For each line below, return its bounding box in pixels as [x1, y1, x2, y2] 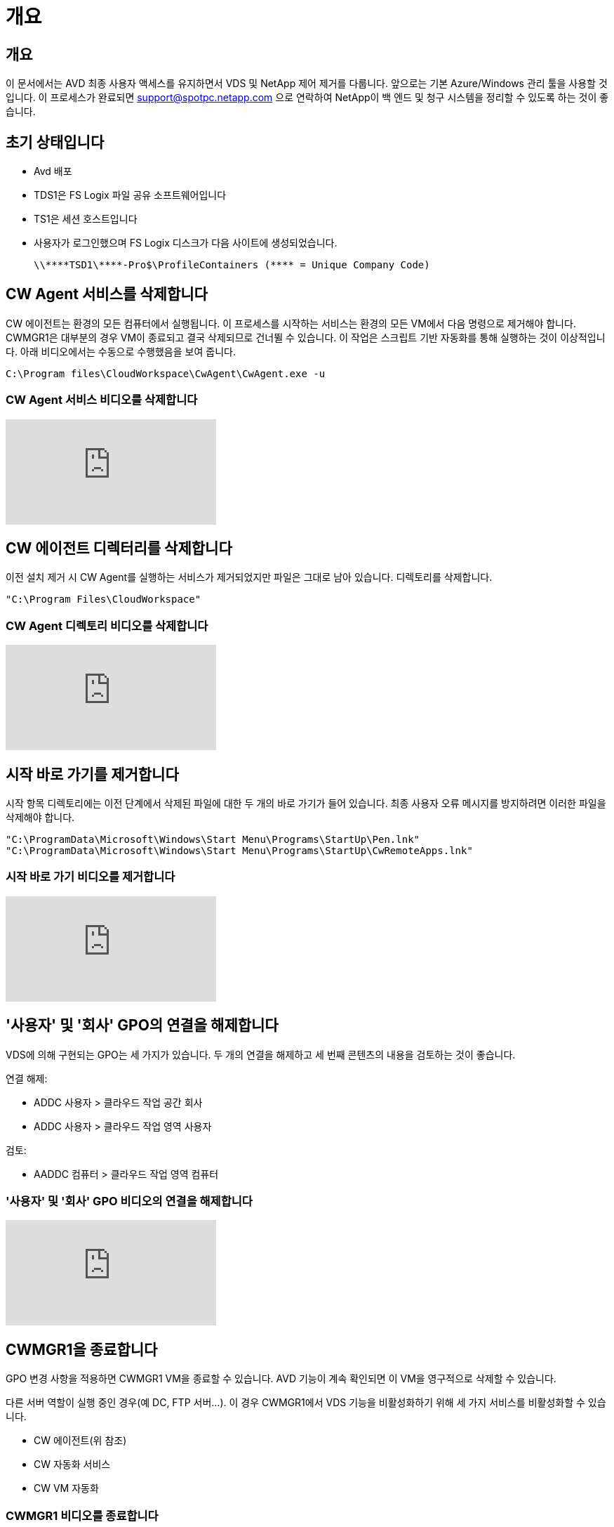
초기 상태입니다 [6, 133, 105, 151]
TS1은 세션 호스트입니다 [34, 213, 138, 225]
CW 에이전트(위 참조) [34, 1434, 127, 1447]
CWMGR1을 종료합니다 [6, 1340, 158, 1358]
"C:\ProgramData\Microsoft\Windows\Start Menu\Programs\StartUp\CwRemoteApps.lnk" [6, 845, 473, 857]
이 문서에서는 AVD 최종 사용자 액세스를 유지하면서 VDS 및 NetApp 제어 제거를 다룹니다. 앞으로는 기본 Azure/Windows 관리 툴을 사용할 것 [6, 77, 608, 90]
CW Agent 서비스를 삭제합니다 [6, 285, 208, 303]
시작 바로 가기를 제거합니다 [6, 765, 179, 783]
